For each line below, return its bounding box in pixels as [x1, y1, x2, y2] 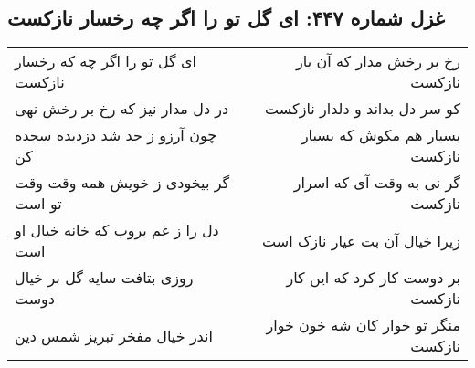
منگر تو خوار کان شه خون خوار [266, 314, 460, 336]
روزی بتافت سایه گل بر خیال [15, 267, 194, 289]
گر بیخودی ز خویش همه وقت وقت [15, 172, 230, 194]
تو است [15, 193, 62, 215]
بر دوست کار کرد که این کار [286, 267, 460, 289]
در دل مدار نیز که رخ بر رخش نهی [15, 98, 229, 120]
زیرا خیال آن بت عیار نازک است [262, 229, 460, 251]
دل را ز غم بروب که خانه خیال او [15, 219, 219, 241]
